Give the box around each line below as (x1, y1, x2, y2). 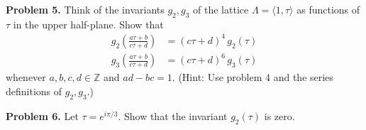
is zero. (264, 108, 295, 123)
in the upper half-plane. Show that (13, 16, 164, 31)
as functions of (296, 2, 360, 16)
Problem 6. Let (6, 108, 79, 123)
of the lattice (193, 2, 249, 16)
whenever (6, 70, 46, 85)
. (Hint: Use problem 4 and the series (172, 70, 333, 85)
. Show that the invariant (118, 108, 228, 123)
